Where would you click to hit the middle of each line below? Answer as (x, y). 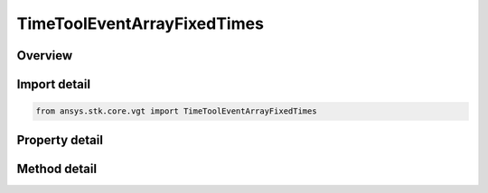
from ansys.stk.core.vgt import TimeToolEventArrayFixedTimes (176, 111)
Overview (45, 55)
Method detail (57, 168)
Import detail (53, 84)
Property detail (60, 140)
